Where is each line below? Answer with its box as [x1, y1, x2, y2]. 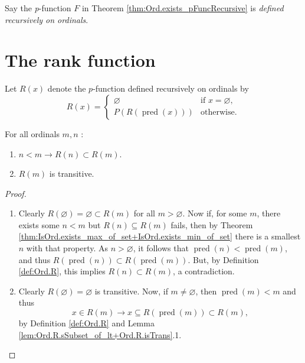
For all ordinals [5, 127, 60, 140]
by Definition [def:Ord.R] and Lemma [18, 317, 155, 329]
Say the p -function [5, 2, 71, 14]
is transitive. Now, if [94, 284, 168, 297]
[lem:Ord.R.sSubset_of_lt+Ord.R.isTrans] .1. [18, 328, 182, 341]
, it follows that [133, 242, 189, 254]
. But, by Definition [188, 253, 259, 265]
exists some [18, 218, 60, 231]
